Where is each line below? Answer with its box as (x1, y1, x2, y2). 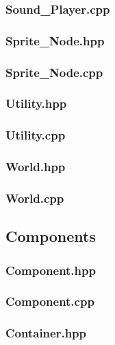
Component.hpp (5, 261, 96, 278)
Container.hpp (5, 324, 87, 342)
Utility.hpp (5, 95, 67, 112)
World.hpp (5, 158, 66, 175)
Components (5, 225, 96, 247)
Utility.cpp (5, 126, 66, 144)
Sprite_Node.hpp (5, 32, 105, 49)
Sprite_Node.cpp (5, 63, 103, 80)
